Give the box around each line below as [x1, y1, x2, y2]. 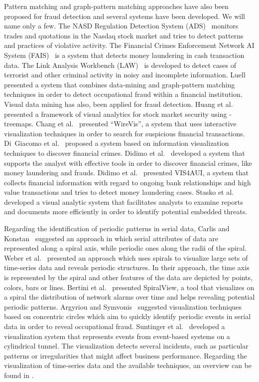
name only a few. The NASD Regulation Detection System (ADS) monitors [4, 20, 239, 31]
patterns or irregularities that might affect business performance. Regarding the [4, 350, 247, 361]
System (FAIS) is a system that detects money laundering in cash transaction [4, 49, 245, 60]
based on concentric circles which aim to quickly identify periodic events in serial [4, 311, 251, 322]
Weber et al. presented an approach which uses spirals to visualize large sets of [4, 252, 248, 263]
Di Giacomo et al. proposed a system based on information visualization [4, 138, 229, 148]
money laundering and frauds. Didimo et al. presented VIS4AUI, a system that [4, 167, 249, 178]
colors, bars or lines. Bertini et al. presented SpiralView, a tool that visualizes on [4, 282, 255, 292]
